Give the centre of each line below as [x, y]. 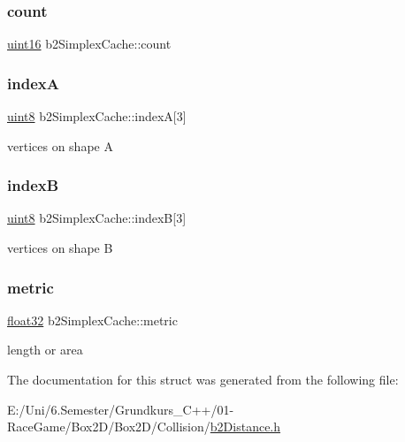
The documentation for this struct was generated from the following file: [203, 380]
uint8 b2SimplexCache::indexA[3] [97, 116]
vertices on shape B [60, 248]
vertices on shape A [60, 145]
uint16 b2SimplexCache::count [89, 44]
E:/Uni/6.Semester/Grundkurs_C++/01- [121, 409]
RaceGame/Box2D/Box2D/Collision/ [109, 427]
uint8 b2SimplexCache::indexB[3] [97, 218]
